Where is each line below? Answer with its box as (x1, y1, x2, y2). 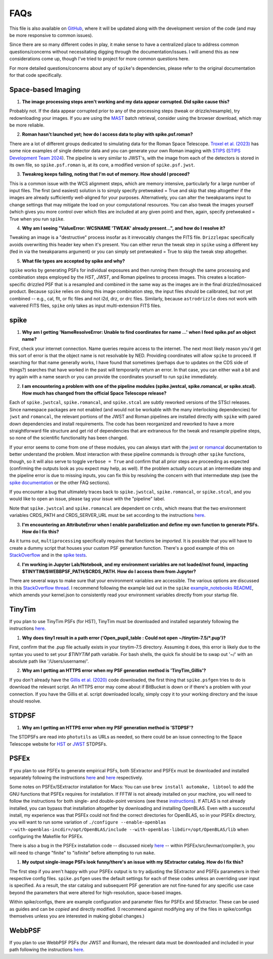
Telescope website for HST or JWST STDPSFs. (9, 741, 108, 747)
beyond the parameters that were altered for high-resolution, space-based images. (9, 889, 183, 895)
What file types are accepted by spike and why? (22, 258, 125, 264)
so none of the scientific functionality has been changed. (9, 435, 128, 441)
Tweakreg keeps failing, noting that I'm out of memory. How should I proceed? (22, 171, 190, 177)
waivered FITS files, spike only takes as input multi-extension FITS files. (9, 302, 161, 309)
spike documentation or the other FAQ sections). (9, 479, 111, 486)
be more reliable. (9, 122, 45, 128)
